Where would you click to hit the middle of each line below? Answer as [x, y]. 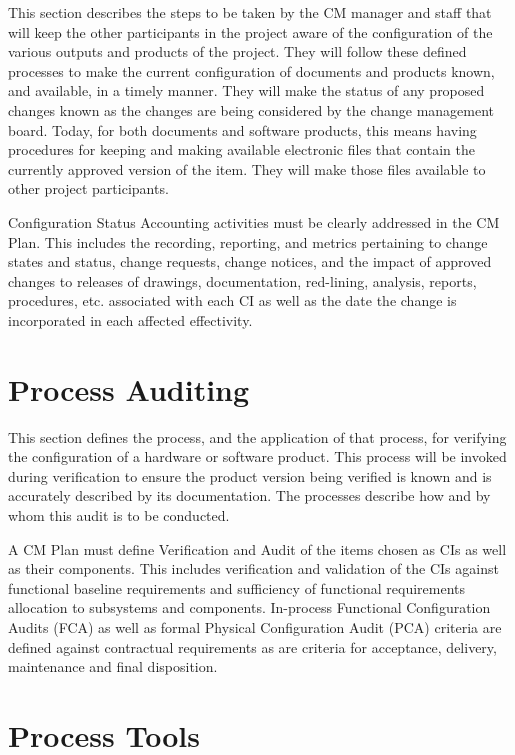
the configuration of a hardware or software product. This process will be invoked [257, 456]
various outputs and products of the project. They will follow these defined [237, 51]
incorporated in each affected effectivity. [130, 319]
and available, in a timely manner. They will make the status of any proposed [246, 90]
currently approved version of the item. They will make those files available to [247, 168]
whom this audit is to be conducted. [119, 515]
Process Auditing [129, 388]
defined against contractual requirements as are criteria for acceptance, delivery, [252, 646]
